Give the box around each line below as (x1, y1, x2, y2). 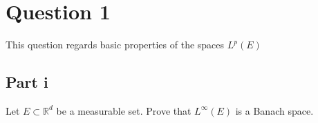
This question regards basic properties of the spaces (6, 37, 225, 52)
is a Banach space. (235, 103, 314, 117)
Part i (6, 71, 48, 93)
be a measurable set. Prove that (56, 103, 191, 117)
